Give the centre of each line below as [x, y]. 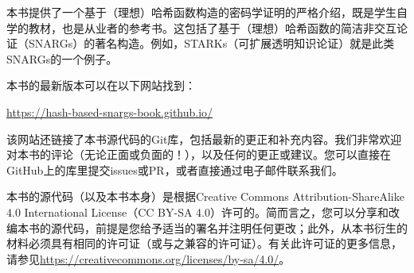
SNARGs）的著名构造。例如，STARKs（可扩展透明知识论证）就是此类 [211, 43]
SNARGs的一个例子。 [62, 58]
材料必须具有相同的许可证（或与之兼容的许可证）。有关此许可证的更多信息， [204, 243]
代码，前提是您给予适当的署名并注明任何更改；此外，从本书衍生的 [234, 227]
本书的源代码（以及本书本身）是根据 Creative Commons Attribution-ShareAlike [205, 196]
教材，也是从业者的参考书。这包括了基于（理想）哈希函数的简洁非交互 [212, 27]
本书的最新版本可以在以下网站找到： [101, 85]
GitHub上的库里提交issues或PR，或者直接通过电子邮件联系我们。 [175, 169]
